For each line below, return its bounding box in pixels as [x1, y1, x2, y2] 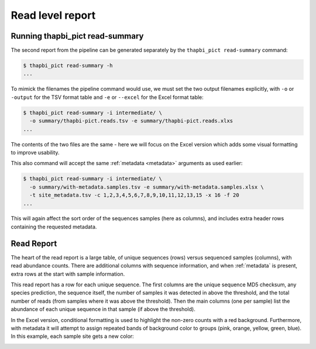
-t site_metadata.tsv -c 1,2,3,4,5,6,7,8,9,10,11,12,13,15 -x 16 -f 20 [29, 192, 239, 199]
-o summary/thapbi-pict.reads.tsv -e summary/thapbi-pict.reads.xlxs [29, 118, 233, 124]
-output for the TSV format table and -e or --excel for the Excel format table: [11, 94, 204, 101]
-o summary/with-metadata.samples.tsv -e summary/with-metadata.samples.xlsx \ [29, 183, 265, 190]
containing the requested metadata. [11, 223, 97, 230]
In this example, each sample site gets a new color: [11, 333, 134, 340]
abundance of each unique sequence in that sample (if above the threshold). [11, 306, 195, 313]
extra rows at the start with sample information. [11, 270, 125, 278]
